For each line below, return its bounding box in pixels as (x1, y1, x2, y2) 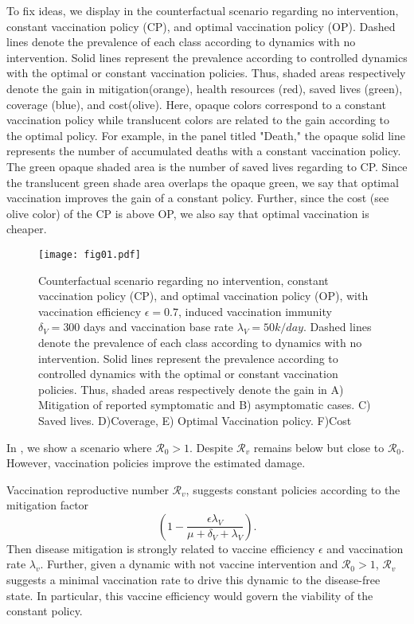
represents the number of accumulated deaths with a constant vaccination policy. (6, 142, 401, 159)
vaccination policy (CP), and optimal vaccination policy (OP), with (38, 287, 369, 304)
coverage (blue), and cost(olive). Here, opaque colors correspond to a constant (6, 96, 386, 112)
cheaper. (6, 220, 47, 237)
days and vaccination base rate (84, 318, 234, 335)
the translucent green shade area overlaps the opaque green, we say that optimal (6, 174, 399, 190)
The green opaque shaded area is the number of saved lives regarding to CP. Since (6, 158, 408, 174)
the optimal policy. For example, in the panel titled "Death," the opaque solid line (6, 127, 406, 143)
